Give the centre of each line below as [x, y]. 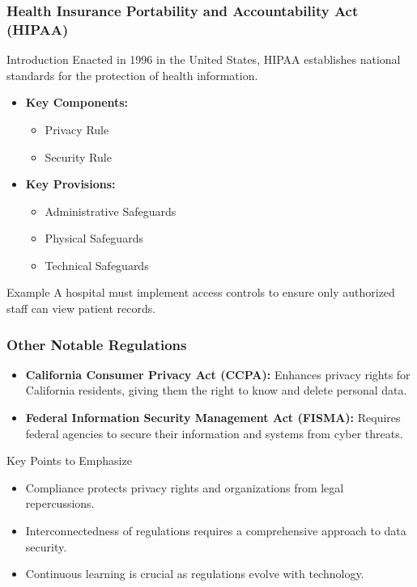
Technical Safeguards [97, 265]
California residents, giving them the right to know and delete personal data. [216, 390]
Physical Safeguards [94, 238]
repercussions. [60, 503]
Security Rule [78, 156]
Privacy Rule [77, 129]
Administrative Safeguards [111, 211]
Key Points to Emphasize [69, 460]
